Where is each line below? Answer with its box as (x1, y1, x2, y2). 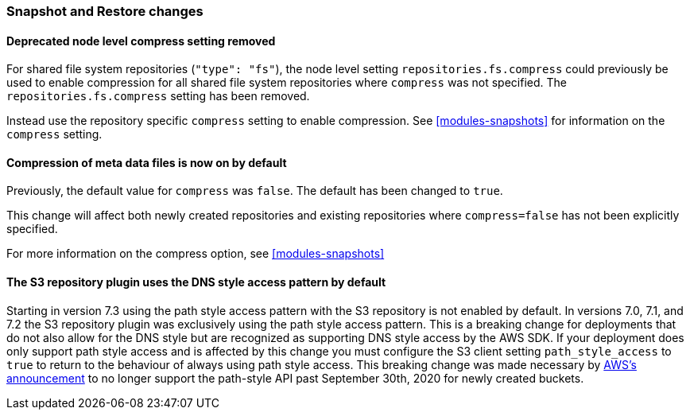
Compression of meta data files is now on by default (6, 155, 287, 169)
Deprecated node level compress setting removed (6, 33, 276, 48)
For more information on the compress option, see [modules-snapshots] (6, 247, 385, 261)
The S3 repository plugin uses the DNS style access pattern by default (6, 275, 386, 290)
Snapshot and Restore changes (6, 3, 204, 19)
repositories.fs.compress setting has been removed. (6, 89, 310, 103)
